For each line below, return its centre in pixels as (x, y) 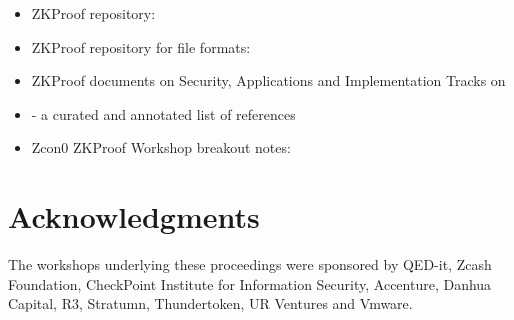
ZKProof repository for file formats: (141, 46)
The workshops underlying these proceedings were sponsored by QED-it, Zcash (250, 264)
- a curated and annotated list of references (163, 113)
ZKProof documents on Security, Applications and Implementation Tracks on (268, 80)
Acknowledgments (134, 216)
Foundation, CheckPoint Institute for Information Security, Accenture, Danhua (250, 283)
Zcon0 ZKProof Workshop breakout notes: (161, 147)
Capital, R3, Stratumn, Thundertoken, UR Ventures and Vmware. (210, 303)
